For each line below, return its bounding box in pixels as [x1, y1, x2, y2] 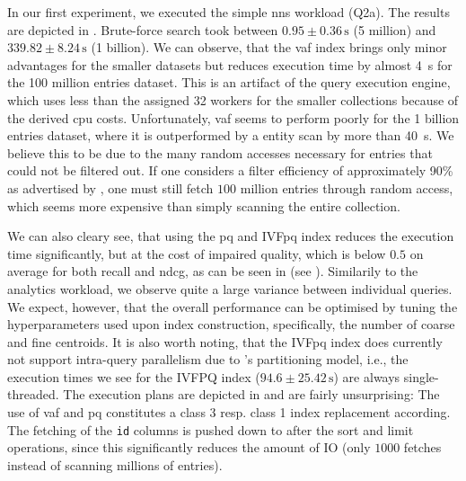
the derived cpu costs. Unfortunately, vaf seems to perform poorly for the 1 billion [7, 108, 460, 127]
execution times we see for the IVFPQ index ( [7, 367, 260, 386]
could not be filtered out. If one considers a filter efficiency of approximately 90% [7, 161, 453, 180]
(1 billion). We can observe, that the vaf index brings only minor [91, 38, 447, 57]
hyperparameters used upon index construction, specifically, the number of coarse [7, 315, 455, 334]
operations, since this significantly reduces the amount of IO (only [7, 438, 371, 457]
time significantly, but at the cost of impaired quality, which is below [7, 244, 386, 263]
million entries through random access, [240, 178, 453, 197]
